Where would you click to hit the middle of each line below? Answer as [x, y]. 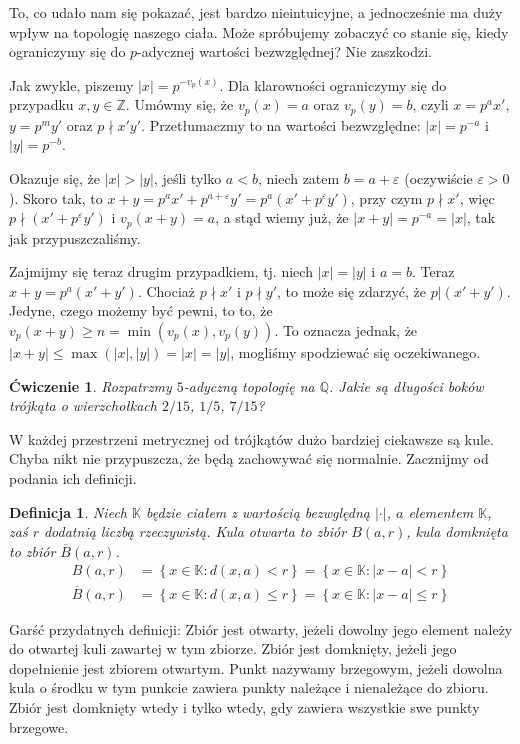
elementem [441, 511]
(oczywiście [438, 178]
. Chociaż [166, 290]
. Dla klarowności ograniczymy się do [333, 84]
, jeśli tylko [187, 178]
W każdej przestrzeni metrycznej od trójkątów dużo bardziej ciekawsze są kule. [251, 438]
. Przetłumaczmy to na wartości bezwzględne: [281, 124]
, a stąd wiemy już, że [282, 217]
